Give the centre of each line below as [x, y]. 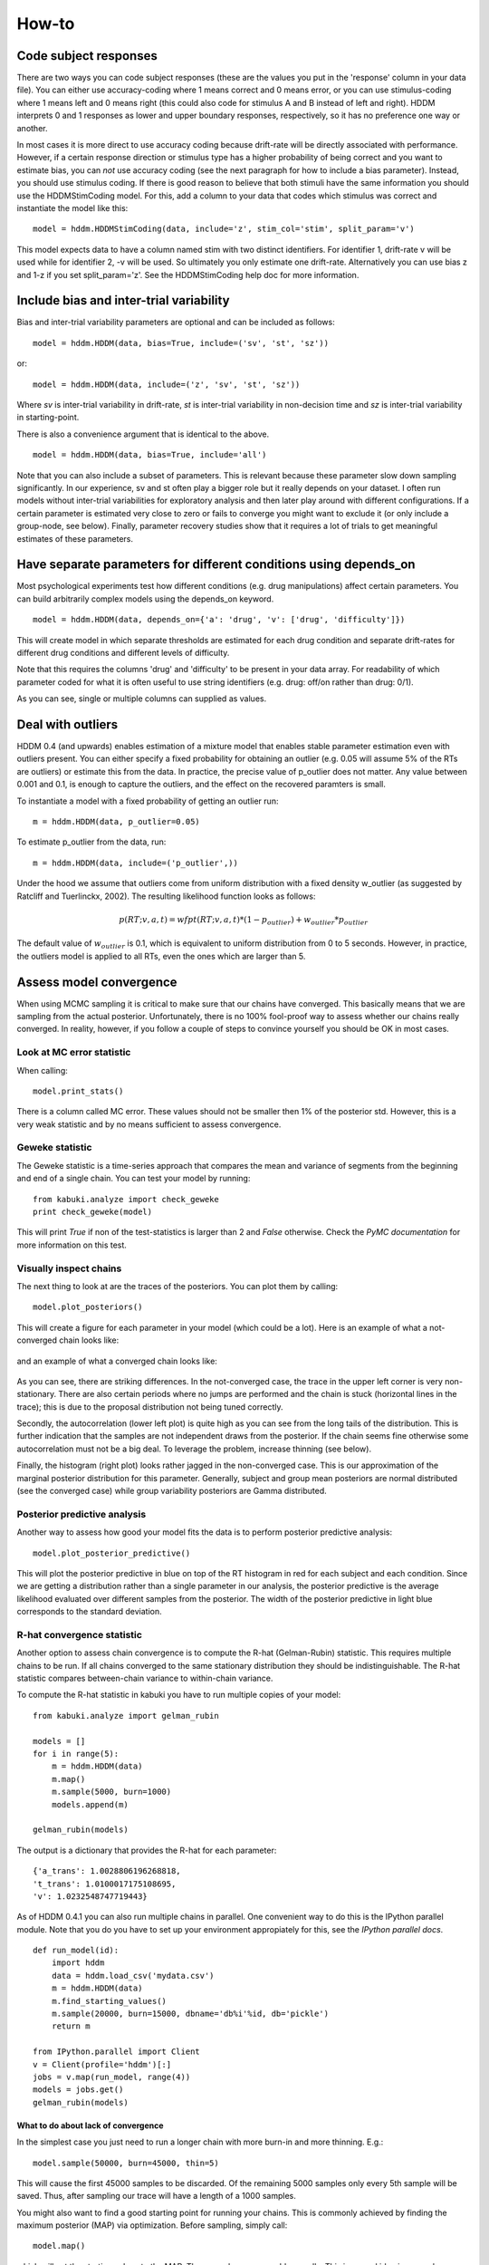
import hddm [78, 1963]
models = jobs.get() [78, 2090]
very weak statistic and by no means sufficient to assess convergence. [149, 1124]
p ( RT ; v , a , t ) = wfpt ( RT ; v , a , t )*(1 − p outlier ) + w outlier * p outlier [244, 920]
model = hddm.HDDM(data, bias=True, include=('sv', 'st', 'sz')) [181, 343]
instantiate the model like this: [72, 207]
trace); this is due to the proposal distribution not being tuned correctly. [150, 1407]
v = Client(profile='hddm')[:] [102, 2064]
